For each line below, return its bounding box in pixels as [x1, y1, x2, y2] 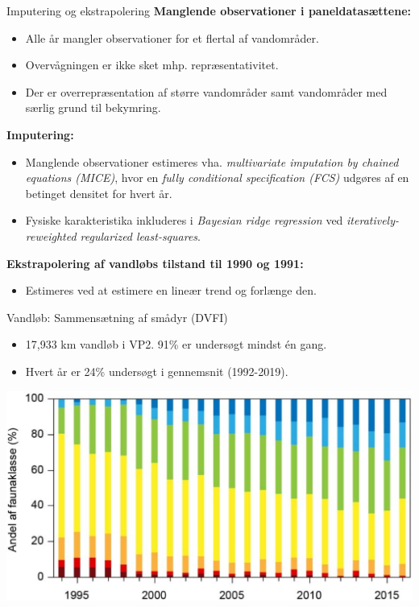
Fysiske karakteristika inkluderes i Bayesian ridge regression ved [25, 212, 343, 229]
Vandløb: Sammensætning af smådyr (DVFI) [6, 308, 228, 325]
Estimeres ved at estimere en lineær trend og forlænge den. [25, 282, 317, 299]
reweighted [25, 227, 77, 244]
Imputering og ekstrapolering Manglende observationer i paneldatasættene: [6, 2, 412, 19]
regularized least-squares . [80, 227, 201, 244]
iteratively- [346, 212, 400, 229]
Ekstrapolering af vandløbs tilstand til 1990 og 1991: [6, 254, 304, 271]
